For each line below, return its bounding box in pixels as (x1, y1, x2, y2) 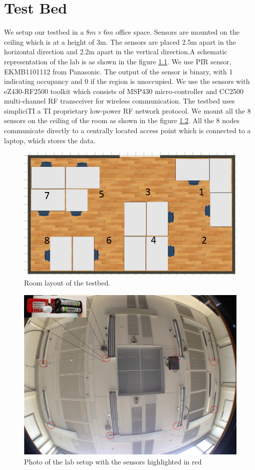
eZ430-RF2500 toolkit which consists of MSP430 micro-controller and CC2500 (4, 85, 244, 96)
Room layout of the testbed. (24, 277, 111, 288)
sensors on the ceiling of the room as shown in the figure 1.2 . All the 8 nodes (4, 115, 239, 126)
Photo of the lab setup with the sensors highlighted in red (24, 456, 202, 466)
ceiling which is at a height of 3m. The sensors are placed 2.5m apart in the (4, 36, 236, 47)
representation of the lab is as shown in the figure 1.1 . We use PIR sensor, (4, 56, 231, 66)
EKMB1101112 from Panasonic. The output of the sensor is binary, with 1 (4, 66, 233, 76)
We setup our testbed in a (4, 27, 84, 37)
